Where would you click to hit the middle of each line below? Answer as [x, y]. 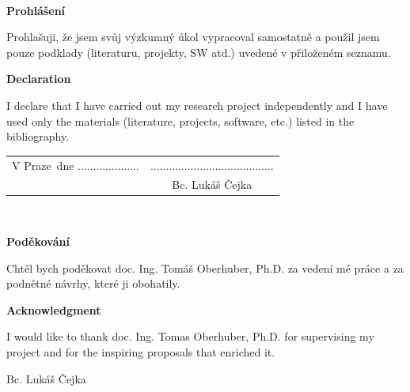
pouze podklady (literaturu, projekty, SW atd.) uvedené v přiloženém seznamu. [199, 52]
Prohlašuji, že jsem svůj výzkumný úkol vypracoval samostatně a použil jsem [193, 37]
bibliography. [38, 136]
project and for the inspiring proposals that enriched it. [141, 352]
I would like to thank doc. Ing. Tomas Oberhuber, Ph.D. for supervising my [190, 336]
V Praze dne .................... [76, 165]
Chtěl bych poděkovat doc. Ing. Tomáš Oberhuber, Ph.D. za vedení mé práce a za [205, 268]
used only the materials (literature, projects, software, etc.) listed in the [180, 121]
